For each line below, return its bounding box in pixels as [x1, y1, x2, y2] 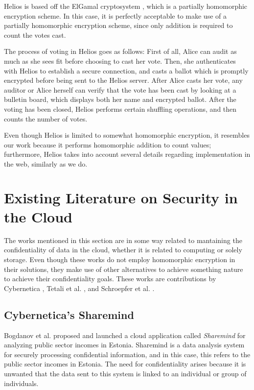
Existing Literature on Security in [4, 187, 238, 207]
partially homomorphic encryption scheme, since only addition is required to [4, 20, 233, 30]
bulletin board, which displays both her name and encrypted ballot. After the [4, 94, 236, 104]
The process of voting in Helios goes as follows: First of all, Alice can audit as [4, 46, 237, 56]
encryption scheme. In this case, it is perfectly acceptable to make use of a [4, 10, 227, 21]
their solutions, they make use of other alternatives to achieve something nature [4, 264, 243, 274]
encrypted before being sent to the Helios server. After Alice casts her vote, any [4, 75, 243, 85]
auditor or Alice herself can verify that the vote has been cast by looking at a [4, 84, 236, 95]
